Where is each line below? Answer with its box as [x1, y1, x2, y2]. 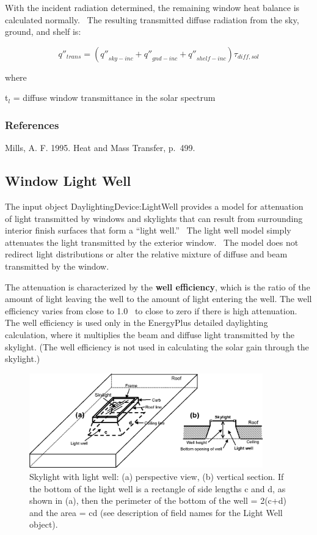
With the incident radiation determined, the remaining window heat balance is [5, 1, 300, 13]
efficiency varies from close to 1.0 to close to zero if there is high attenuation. [5, 304, 297, 317]
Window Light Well [5, 171, 131, 190]
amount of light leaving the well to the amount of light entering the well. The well [5, 292, 312, 305]
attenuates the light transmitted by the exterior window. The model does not [5, 235, 299, 248]
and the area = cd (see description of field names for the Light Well [29, 506, 283, 518]
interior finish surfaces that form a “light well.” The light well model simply [5, 224, 291, 237]
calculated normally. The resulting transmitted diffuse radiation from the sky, [5, 13, 299, 26]
